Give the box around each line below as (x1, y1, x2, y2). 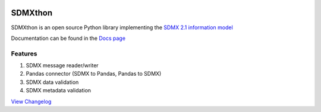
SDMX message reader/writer (26, 62, 99, 69)
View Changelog (11, 98, 52, 105)
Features (11, 49, 37, 58)
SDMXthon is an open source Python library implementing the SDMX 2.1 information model (11, 24, 233, 31)
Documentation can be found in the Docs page (11, 35, 126, 42)
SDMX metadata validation (26, 87, 92, 94)
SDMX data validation (26, 78, 79, 86)
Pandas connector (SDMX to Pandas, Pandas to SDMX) (26, 70, 162, 77)
